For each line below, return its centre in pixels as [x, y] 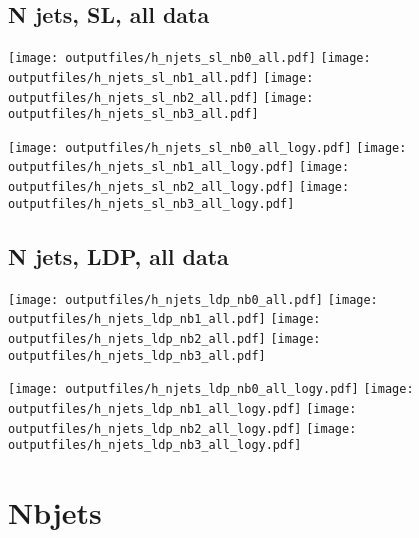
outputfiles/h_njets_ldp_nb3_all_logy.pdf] [155, 445]
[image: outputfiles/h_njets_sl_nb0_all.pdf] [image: [189, 58]
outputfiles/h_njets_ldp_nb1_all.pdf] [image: [164, 319]
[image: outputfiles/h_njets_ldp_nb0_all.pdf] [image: [193, 299]
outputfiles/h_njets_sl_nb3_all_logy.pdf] [151, 203]
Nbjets [55, 512]
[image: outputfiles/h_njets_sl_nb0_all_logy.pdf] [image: [207, 147]
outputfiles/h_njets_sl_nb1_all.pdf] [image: [161, 77]
